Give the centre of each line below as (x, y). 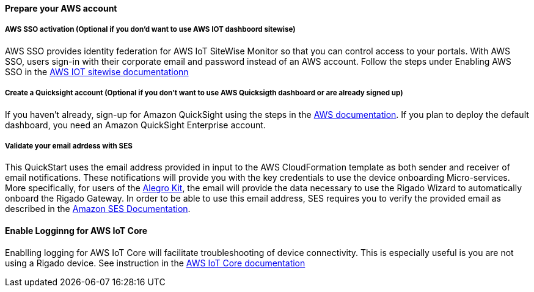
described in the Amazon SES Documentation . (98, 209)
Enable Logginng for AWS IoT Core (76, 230)
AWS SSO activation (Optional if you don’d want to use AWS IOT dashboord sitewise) (150, 30)
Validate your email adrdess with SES (69, 146)
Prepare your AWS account (61, 8)
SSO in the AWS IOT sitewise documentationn (97, 71)
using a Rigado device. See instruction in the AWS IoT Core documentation (155, 263)
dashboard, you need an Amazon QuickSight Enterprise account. (135, 125)
